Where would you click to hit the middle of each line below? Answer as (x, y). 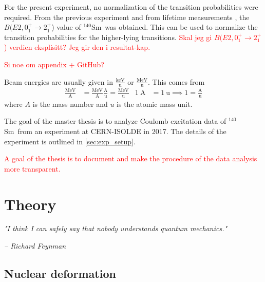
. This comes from (176, 81)
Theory (30, 204)
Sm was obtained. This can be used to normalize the (174, 27)
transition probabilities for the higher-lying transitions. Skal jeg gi (108, 37)
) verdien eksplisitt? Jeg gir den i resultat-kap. (77, 47)
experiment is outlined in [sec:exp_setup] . (70, 141)
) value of (66, 27)
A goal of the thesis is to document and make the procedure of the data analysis (131, 158)
